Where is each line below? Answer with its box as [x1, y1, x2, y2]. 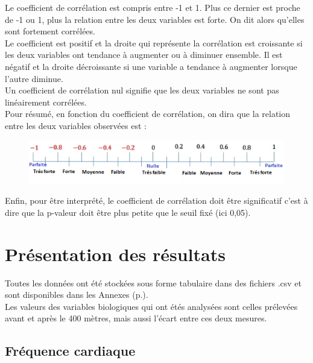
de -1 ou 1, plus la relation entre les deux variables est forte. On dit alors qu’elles [5, 13, 305, 25]
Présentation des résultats [5, 241, 226, 266]
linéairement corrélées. [5, 95, 87, 108]
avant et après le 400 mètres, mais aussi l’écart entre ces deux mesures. [5, 312, 267, 324]
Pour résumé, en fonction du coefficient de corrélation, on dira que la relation [5, 107, 291, 120]
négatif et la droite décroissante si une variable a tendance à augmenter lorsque [5, 60, 297, 72]
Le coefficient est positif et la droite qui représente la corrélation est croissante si [5, 36, 303, 49]
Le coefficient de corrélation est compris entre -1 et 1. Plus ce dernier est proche [5, 1, 300, 13]
